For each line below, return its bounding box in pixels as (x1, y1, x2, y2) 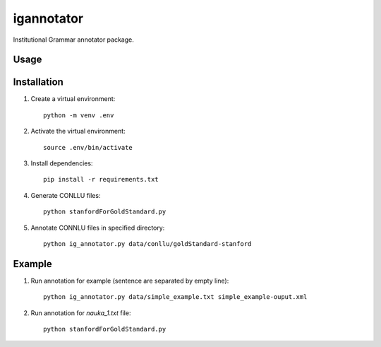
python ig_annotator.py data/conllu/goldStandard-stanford (43, 240, 252, 247)
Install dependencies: (30, 159, 93, 167)
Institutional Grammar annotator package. (13, 35, 134, 44)
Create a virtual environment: (30, 95, 116, 103)
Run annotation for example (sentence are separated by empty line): (30, 276, 229, 285)
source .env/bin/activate (43, 143, 133, 151)
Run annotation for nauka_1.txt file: (30, 308, 131, 317)
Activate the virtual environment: (30, 127, 126, 136)
